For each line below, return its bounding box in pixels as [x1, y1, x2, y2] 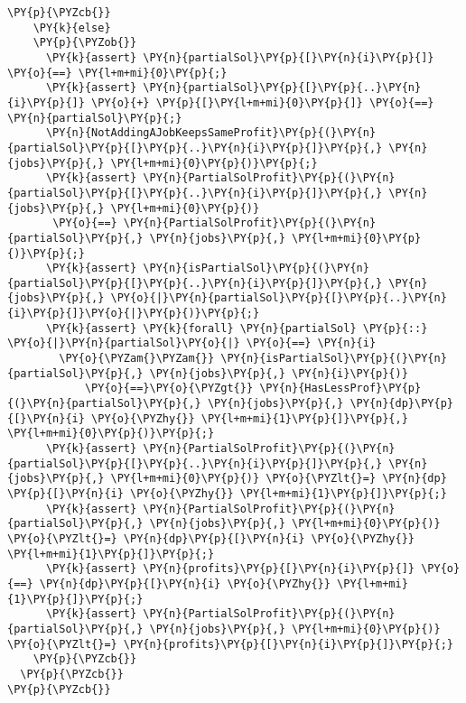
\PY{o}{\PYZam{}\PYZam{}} [59, 352, 215, 365]
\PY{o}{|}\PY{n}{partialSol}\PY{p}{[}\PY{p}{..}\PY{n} [110, 291, 447, 305]
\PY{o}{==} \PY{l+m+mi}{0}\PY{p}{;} [7, 66, 228, 79]
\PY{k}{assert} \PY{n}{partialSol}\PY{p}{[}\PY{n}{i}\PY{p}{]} [45, 51, 434, 64]
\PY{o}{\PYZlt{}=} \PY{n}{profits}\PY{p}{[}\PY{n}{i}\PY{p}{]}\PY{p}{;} [7, 637, 453, 651]
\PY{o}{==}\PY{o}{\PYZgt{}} [84, 382, 254, 395]
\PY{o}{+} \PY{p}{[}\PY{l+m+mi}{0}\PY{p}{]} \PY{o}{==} [91, 96, 434, 109]
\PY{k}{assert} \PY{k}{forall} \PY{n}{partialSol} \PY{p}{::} [45, 321, 428, 335]
